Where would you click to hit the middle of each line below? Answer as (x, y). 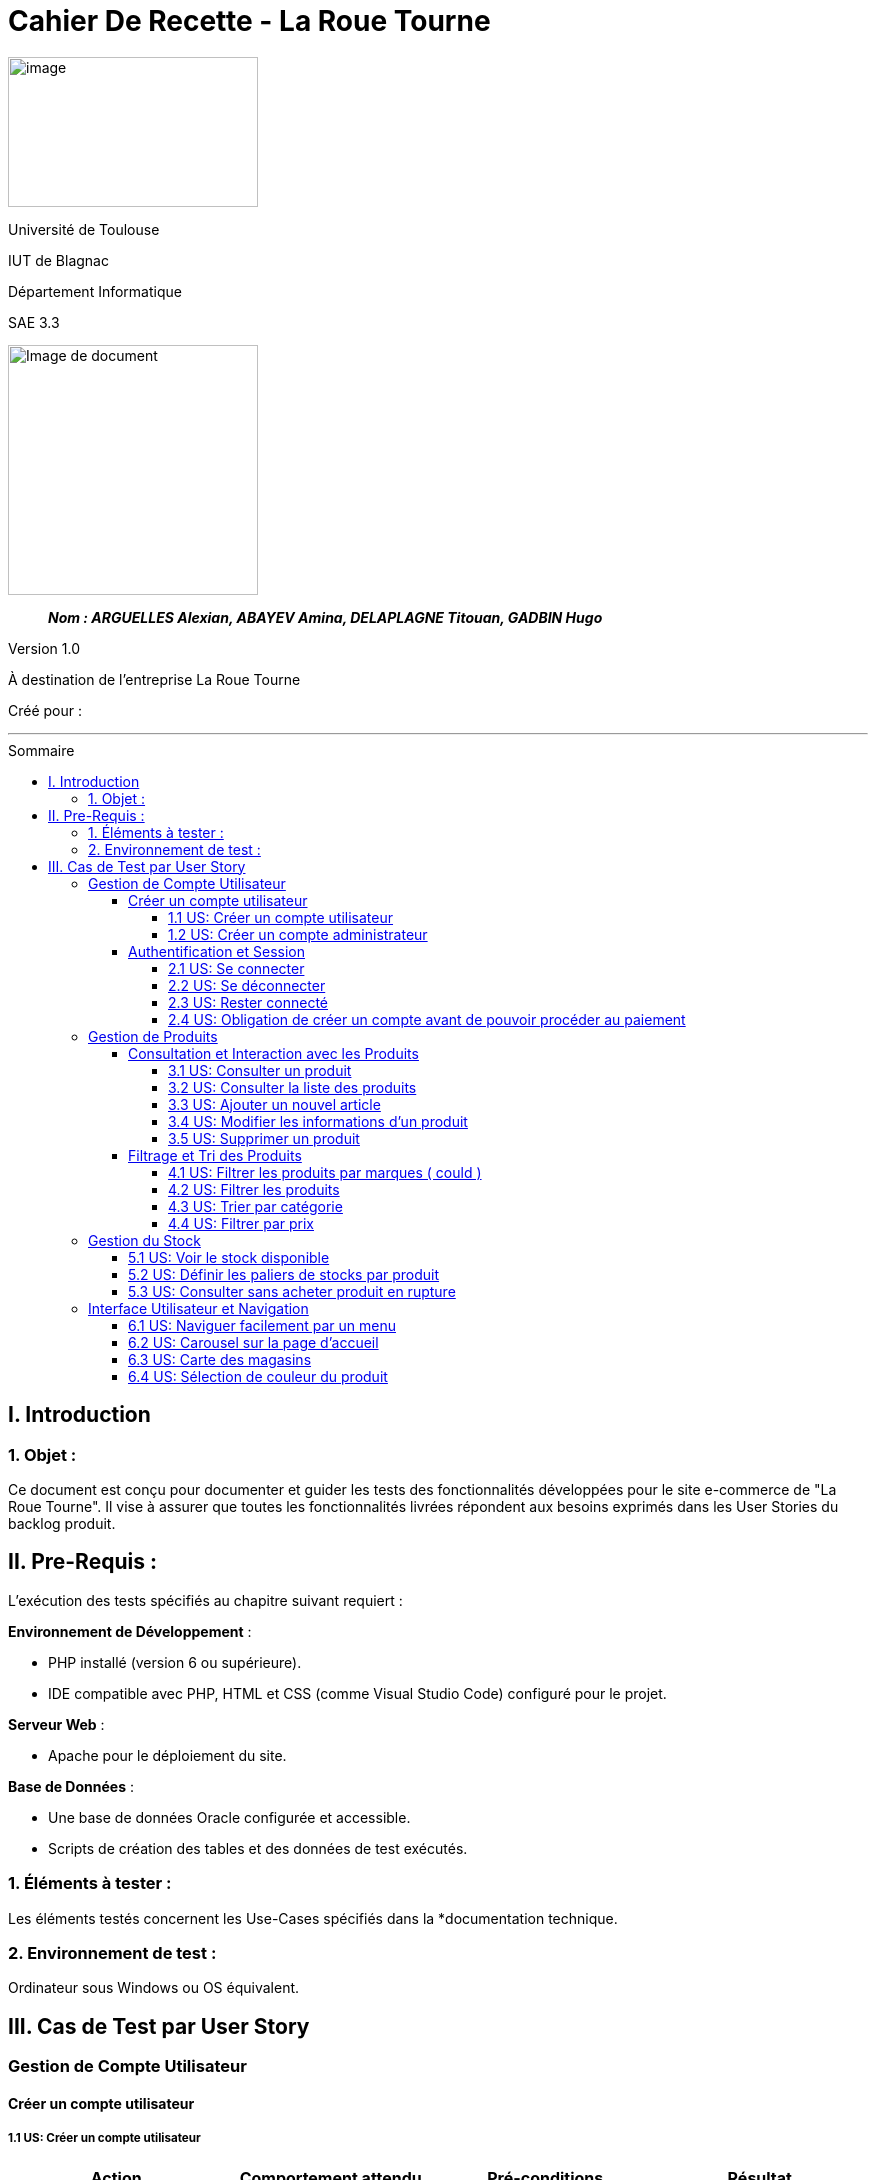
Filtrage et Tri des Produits (215, 1155)
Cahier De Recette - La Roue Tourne (249, 21)
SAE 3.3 (34, 322)
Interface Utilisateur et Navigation (198, 1308)
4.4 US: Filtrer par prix (241, 1223)
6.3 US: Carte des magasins (220, 1359)
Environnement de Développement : (130, 1631)
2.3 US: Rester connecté (248, 1002)
